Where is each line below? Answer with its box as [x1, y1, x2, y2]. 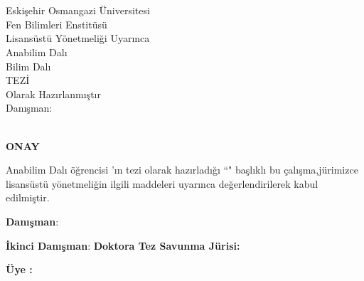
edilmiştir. [6, 190, 50, 205]
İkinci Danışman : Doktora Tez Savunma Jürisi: [6, 238, 240, 253]
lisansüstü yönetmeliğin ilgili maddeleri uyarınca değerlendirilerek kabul [6, 176, 318, 191]
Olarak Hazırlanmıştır [6, 86, 101, 101]
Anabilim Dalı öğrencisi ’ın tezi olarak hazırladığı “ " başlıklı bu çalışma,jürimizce [6, 162, 358, 177]
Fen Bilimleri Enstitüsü [6, 16, 107, 31]
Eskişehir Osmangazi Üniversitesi [6, 3, 150, 18]
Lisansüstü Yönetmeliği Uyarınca [6, 31, 150, 46]
